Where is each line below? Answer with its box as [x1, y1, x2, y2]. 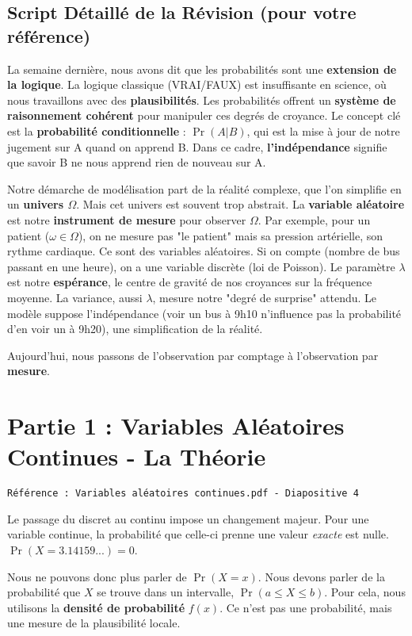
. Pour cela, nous [324, 584, 406, 600]
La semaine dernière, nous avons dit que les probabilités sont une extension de [7, 60, 397, 77]
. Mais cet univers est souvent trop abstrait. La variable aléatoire [76, 196, 405, 213]
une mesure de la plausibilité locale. [7, 615, 181, 631]
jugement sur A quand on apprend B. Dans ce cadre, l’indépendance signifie [7, 138, 387, 155]
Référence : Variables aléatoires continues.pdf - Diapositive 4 [7, 488, 359, 500]
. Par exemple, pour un [257, 211, 371, 228]
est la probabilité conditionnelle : [7, 122, 186, 139]
